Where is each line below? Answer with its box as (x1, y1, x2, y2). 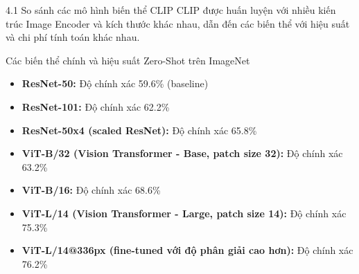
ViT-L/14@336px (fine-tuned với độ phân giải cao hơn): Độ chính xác (21, 243, 353, 257)
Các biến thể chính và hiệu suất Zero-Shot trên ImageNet (6, 53, 250, 67)
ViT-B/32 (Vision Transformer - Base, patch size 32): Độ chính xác (21, 146, 343, 161)
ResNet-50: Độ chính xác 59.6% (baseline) (21, 76, 209, 91)
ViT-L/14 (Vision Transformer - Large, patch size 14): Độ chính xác (21, 205, 347, 220)
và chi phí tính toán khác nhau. (6, 30, 140, 44)
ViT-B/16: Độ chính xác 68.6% (21, 183, 161, 197)
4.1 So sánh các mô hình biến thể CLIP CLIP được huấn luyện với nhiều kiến (6, 3, 336, 17)
